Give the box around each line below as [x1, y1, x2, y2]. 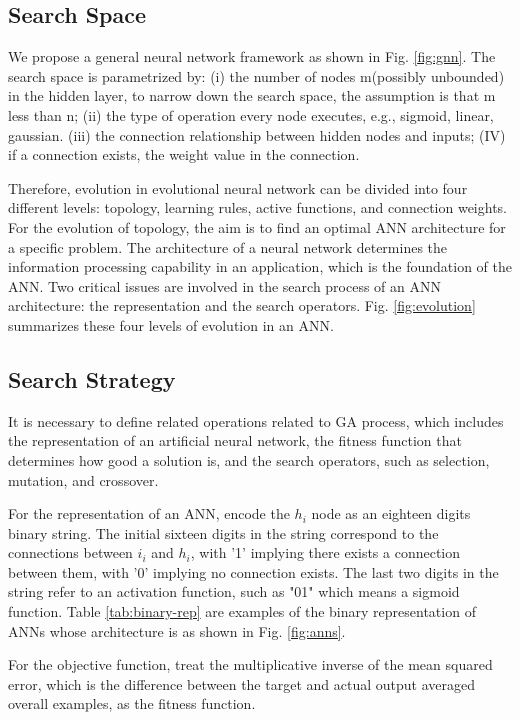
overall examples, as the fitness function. [8, 693, 256, 714]
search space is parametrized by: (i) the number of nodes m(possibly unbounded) [8, 65, 505, 86]
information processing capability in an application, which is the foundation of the [8, 256, 512, 277]
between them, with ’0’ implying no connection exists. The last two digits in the [8, 561, 499, 582]
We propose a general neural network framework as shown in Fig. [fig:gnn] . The [8, 46, 496, 67]
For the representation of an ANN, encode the [8, 503, 290, 524]
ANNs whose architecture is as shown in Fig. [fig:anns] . [8, 620, 346, 641]
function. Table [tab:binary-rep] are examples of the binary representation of [8, 601, 476, 622]
